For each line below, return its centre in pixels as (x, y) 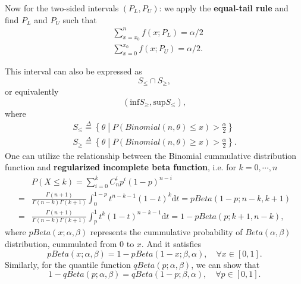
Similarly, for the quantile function (68, 264)
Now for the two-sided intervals (62, 8)
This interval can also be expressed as (73, 71)
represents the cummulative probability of (166, 232)
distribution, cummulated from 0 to (70, 244)
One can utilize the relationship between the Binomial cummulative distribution (151, 155)
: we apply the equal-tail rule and (224, 8)
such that (80, 19)
